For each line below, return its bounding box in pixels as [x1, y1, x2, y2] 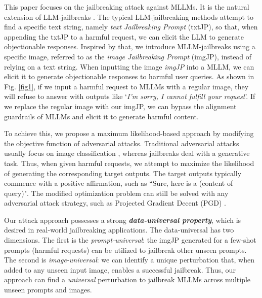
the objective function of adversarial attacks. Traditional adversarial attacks [4, 138, 239, 148]
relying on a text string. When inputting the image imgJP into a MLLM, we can [4, 61, 254, 72]
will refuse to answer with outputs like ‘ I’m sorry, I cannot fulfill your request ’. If [4, 91, 255, 102]
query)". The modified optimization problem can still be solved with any [4, 187, 229, 198]
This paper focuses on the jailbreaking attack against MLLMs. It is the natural [4, 2, 249, 12]
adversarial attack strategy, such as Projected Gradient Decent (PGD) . [4, 197, 226, 208]
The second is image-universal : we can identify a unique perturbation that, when [4, 254, 254, 265]
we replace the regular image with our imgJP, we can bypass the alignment [4, 101, 237, 111]
